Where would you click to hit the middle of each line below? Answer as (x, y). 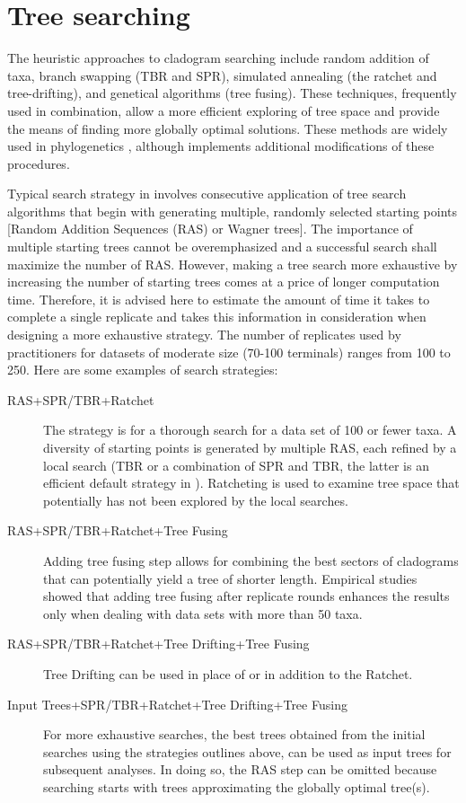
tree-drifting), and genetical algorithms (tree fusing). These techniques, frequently (232, 93)
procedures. (39, 163)
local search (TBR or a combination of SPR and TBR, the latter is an (236, 465)
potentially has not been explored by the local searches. (196, 500)
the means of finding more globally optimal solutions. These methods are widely (228, 128)
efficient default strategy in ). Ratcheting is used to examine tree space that (251, 483)
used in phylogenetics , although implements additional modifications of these (221, 146)
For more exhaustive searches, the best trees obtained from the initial (234, 734)
